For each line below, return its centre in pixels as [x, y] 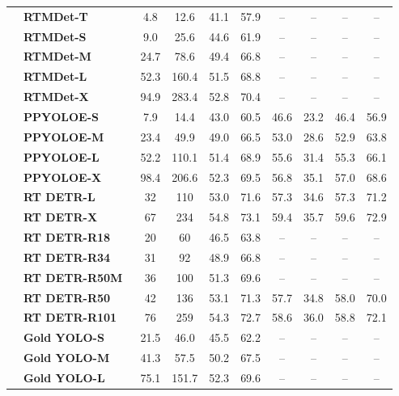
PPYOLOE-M [64, 136]
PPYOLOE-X [63, 177]
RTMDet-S [55, 36]
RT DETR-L [59, 197]
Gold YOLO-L [64, 377]
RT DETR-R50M [73, 277]
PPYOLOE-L [62, 156]
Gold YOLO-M [67, 358]
